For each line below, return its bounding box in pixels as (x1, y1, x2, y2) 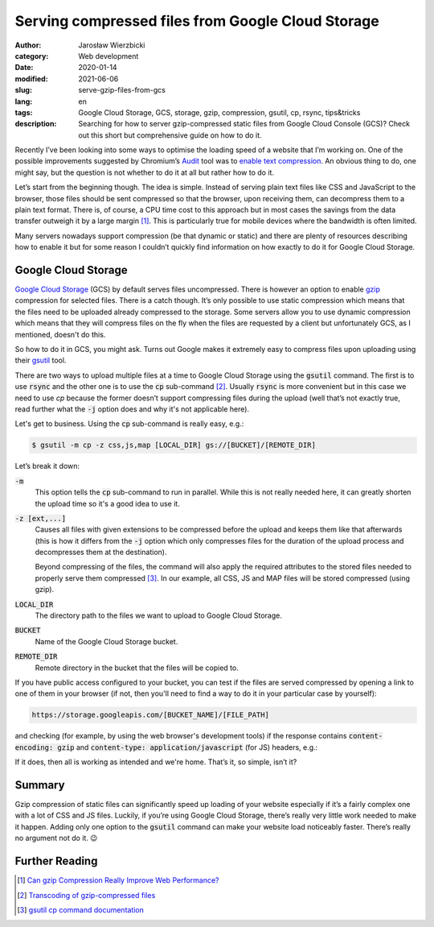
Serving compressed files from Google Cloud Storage (14, 12, 379, 30)
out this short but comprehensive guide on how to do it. (78, 130, 262, 140)
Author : (14, 40, 42, 50)
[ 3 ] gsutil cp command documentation (17, 904, 145, 914)
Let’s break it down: (14, 461, 80, 471)
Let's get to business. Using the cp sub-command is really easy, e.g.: (14, 419, 244, 428)
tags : (14, 107, 33, 117)
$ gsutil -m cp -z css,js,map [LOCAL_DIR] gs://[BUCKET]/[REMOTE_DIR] (31, 441, 317, 450)
